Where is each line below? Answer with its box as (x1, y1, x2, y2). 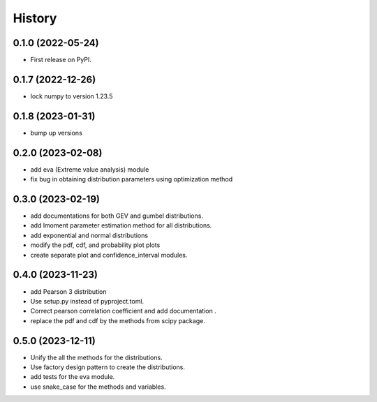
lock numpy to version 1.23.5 (30, 91, 113, 100)
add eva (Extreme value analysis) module (30, 165, 149, 174)
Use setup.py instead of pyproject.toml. (30, 297, 145, 305)
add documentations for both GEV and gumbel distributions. (30, 211, 204, 220)
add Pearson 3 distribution (30, 287, 108, 296)
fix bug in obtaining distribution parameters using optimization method (30, 175, 233, 184)
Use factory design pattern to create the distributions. (30, 363, 185, 371)
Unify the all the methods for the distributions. (30, 353, 163, 362)
